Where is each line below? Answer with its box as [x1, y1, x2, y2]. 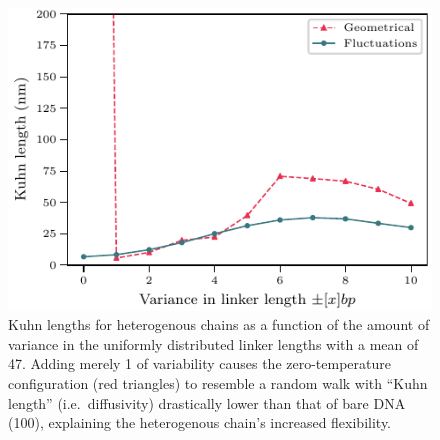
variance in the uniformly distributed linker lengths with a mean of [8, 333, 419, 354]
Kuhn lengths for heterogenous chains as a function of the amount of [8, 314, 430, 335]
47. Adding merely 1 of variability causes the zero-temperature [8, 353, 391, 374]
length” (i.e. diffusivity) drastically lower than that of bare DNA [8, 392, 406, 413]
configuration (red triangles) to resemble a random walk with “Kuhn [8, 372, 428, 393]
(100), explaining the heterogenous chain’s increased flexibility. [8, 412, 392, 433]
